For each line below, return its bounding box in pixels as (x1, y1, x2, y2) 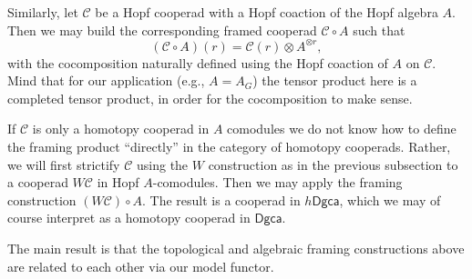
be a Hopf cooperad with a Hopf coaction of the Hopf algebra (95, 3, 438, 21)
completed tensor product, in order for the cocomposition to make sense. (7, 88, 413, 107)
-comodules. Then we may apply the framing (152, 173, 403, 192)
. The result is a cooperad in (142, 190, 301, 209)
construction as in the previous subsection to (208, 154, 458, 174)
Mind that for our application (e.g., (7, 71, 205, 90)
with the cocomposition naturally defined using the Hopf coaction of (7, 53, 388, 72)
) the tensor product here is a (252, 71, 417, 90)
